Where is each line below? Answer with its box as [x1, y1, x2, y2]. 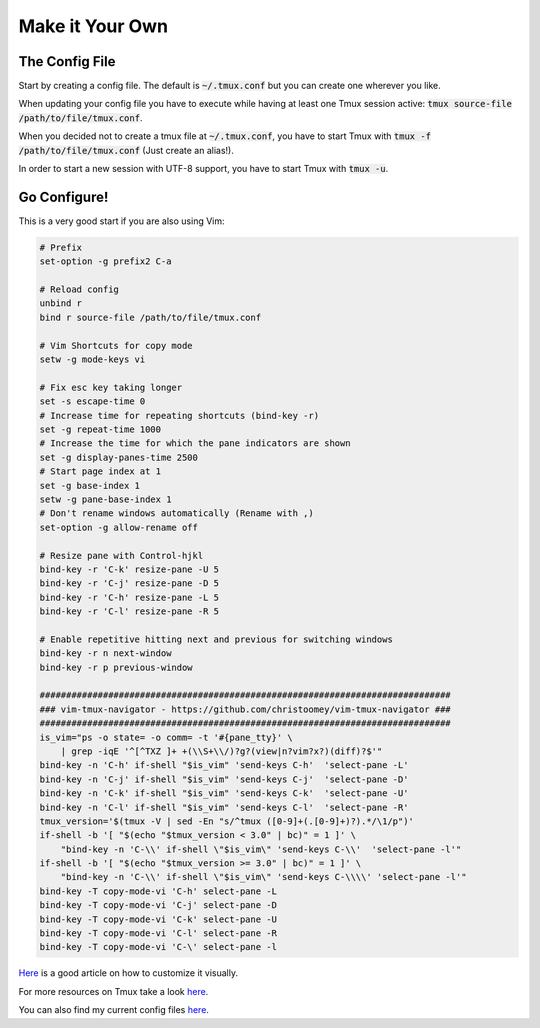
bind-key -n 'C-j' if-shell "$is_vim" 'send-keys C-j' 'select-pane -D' [39, 773, 409, 785]
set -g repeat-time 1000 [39, 423, 162, 435]
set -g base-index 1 [39, 480, 140, 491]
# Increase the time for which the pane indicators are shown [39, 438, 351, 449]
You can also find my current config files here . [18, 1004, 210, 1016]
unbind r [39, 298, 83, 309]
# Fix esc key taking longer [39, 381, 183, 393]
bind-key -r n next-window [39, 648, 172, 659]
